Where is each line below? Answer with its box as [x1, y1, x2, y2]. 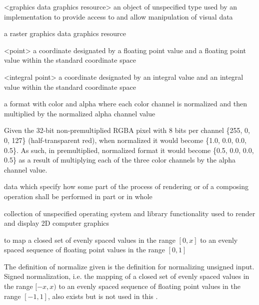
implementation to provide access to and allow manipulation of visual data [4, 11, 233, 22]
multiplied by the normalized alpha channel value [4, 108, 155, 118]
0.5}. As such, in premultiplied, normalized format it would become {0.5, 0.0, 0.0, [4, 144, 254, 155]
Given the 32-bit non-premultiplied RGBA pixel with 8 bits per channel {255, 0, [4, 125, 250, 135]
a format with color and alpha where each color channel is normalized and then [4, 98, 247, 109]
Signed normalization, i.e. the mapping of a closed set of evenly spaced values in [4, 271, 249, 281]
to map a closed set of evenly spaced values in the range [4, 234, 175, 245]
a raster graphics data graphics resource [4, 28, 126, 39]
